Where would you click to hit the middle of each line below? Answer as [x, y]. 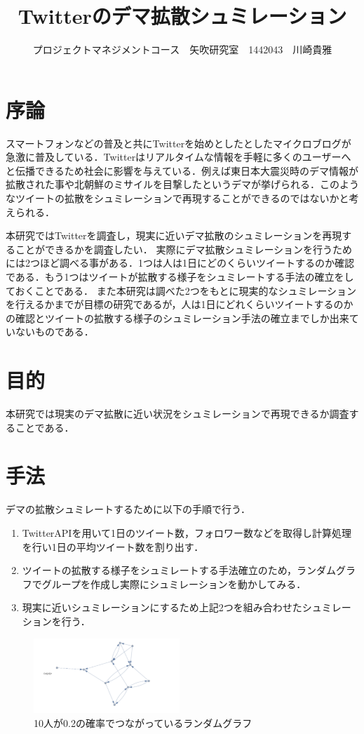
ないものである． [54, 332]
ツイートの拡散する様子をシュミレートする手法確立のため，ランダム [179, 570]
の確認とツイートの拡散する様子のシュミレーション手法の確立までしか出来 [177, 318]
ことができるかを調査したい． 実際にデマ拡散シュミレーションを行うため [184, 249]
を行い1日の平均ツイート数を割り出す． [113, 546]
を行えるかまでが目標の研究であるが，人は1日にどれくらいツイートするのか [180, 304]
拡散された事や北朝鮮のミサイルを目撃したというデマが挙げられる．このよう [182, 184]
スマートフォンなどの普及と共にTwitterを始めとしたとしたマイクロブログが [178, 143]
